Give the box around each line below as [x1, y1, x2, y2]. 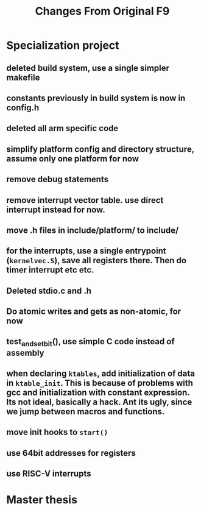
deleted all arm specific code [6, 123, 119, 133]
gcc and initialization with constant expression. [6, 388, 190, 398]
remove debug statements [6, 174, 108, 185]
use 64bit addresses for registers [6, 448, 136, 458]
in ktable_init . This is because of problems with [6, 378, 194, 388]
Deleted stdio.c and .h [6, 285, 92, 296]
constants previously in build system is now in [6, 93, 186, 103]
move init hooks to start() [6, 427, 108, 437]
